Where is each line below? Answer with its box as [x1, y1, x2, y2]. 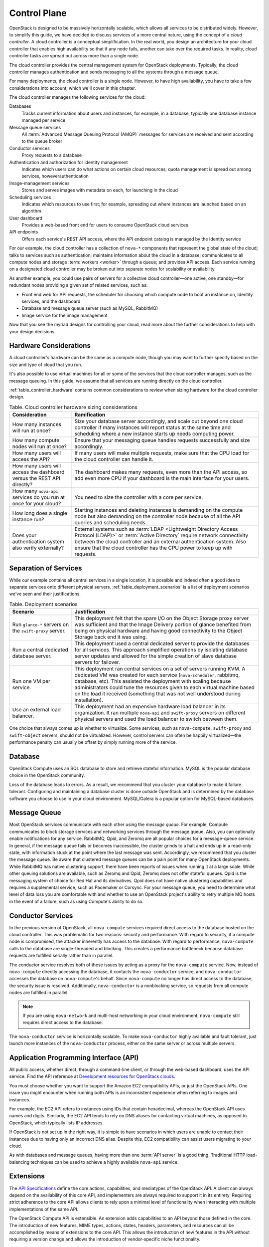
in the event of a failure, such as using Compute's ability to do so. [9, 898, 144, 904]
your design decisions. [9, 328, 56, 334]
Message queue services [9, 124, 61, 130]
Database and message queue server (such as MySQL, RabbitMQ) [21, 305, 158, 311]
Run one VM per [12, 678, 51, 685]
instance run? [12, 516, 44, 523]
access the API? [12, 456, 50, 463]
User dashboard [9, 215, 42, 221]
